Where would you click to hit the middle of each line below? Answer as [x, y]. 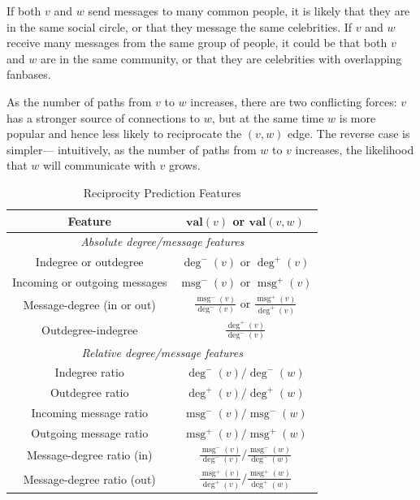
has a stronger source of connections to [104, 117]
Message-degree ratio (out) [89, 478]
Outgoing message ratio [90, 432]
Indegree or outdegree [89, 262]
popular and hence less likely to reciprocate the [124, 134]
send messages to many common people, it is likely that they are [249, 11]
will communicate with [100, 165]
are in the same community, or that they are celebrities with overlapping [221, 58]
